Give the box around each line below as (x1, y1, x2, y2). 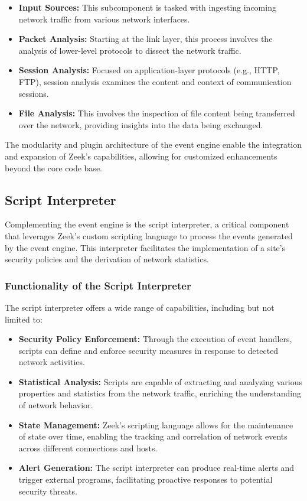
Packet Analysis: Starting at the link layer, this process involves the (18, 32, 273, 45)
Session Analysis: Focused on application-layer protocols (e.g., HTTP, (18, 64, 280, 76)
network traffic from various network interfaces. (18, 12, 190, 25)
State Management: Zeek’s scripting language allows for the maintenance (18, 418, 293, 431)
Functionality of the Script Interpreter (5, 278, 191, 292)
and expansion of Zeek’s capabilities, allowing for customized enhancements (5, 149, 277, 162)
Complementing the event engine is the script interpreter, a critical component (5, 218, 289, 230)
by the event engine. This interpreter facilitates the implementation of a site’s (5, 241, 286, 253)
